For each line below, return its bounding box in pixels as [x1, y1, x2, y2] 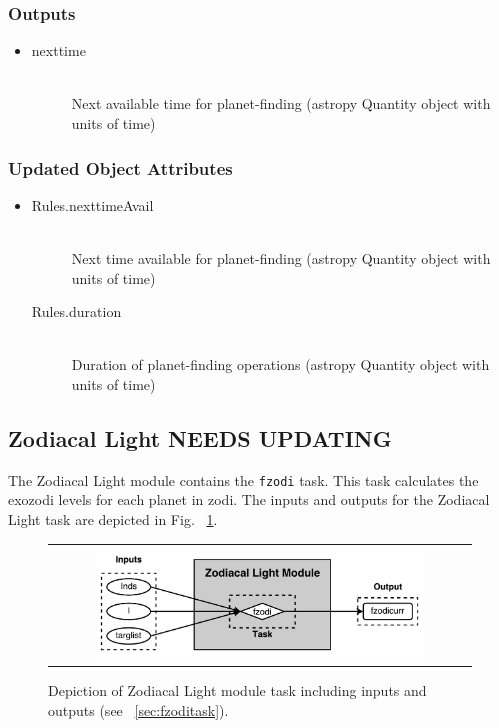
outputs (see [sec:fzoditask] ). [48, 699, 229, 720]
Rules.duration [31, 301, 122, 322]
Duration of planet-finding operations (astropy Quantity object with [71, 354, 490, 375]
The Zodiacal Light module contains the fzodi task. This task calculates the [8, 469, 479, 490]
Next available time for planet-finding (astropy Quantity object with [71, 93, 491, 114]
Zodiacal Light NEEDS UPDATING [8, 422, 392, 453]
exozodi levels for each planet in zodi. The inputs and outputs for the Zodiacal [8, 489, 490, 510]
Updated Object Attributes [8, 155, 233, 180]
